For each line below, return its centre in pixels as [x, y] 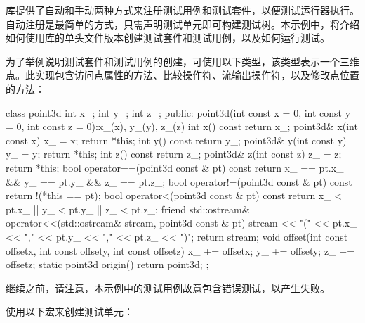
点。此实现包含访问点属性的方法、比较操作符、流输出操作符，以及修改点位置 [182, 75]
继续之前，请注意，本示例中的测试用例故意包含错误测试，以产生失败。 [168, 287]
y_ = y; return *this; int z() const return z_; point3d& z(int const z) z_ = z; [174, 154]
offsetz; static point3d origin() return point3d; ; [107, 264]
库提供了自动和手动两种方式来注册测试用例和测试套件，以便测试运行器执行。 [182, 10]
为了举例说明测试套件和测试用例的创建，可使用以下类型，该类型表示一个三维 [182, 61]
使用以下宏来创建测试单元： [69, 311]
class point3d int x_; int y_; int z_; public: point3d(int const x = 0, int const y [178, 112]
